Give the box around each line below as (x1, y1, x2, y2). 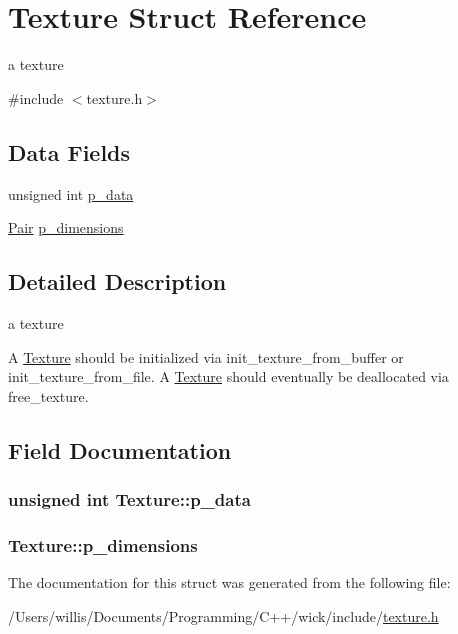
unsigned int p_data (8, 183, 134, 204)
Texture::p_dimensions (8, 532, 198, 557)
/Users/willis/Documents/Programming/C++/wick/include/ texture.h (8, 605, 439, 626)
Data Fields (8, 136, 131, 167)
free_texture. (8, 385, 89, 406)
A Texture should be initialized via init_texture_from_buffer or (8, 346, 404, 367)
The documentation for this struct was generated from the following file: (8, 572, 451, 593)
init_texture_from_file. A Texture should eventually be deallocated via (8, 366, 449, 387)
